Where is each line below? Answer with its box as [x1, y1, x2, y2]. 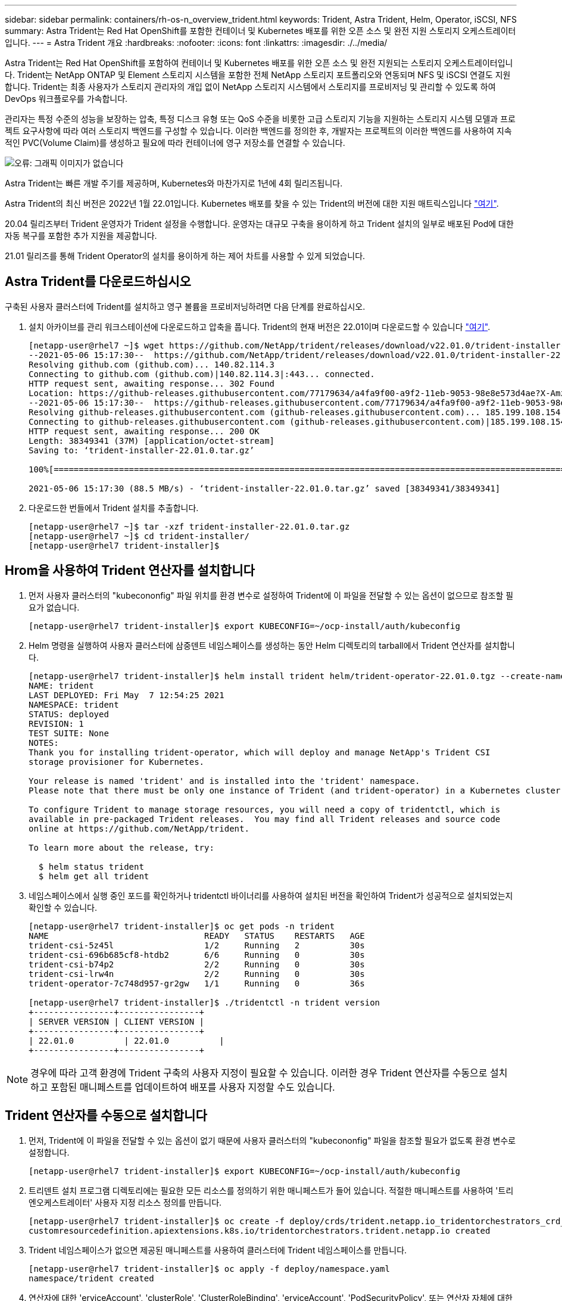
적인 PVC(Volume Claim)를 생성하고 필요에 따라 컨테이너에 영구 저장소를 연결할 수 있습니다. [5, 138, 345, 148]
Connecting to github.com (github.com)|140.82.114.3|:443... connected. [29, 369, 375, 379]
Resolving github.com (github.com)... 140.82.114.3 [29, 359, 275, 369]
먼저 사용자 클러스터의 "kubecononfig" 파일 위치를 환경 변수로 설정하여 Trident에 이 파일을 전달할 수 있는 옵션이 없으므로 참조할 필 [29, 590, 514, 600]
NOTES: [29, 737, 59, 748]
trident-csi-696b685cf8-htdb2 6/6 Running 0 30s [29, 950, 365, 960]
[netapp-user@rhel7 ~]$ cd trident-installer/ [29, 531, 249, 541]
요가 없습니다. [29, 602, 80, 612]
